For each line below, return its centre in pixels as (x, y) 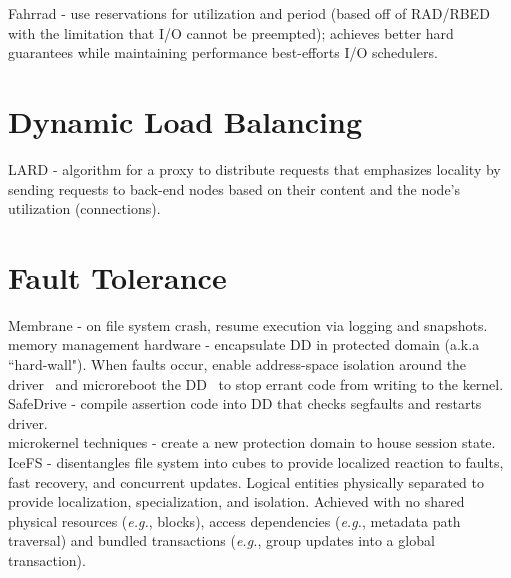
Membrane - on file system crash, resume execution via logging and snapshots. (248, 324)
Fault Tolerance (117, 276)
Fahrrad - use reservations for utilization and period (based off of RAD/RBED (249, 13)
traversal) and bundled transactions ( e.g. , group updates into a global (221, 540)
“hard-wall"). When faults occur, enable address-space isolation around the (237, 364)
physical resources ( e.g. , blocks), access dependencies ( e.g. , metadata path (234, 520)
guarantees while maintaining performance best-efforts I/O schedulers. (223, 52)
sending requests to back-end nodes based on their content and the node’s (234, 188)
